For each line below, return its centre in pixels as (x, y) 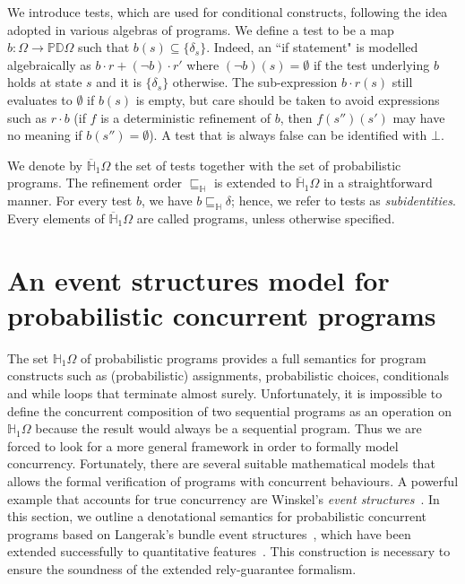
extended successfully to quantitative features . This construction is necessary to (229, 551)
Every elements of (56, 218)
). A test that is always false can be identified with (288, 135)
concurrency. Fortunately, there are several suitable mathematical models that (221, 463)
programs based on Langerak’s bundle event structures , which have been (209, 533)
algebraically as (49, 64)
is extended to (252, 183)
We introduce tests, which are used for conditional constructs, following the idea (228, 12)
